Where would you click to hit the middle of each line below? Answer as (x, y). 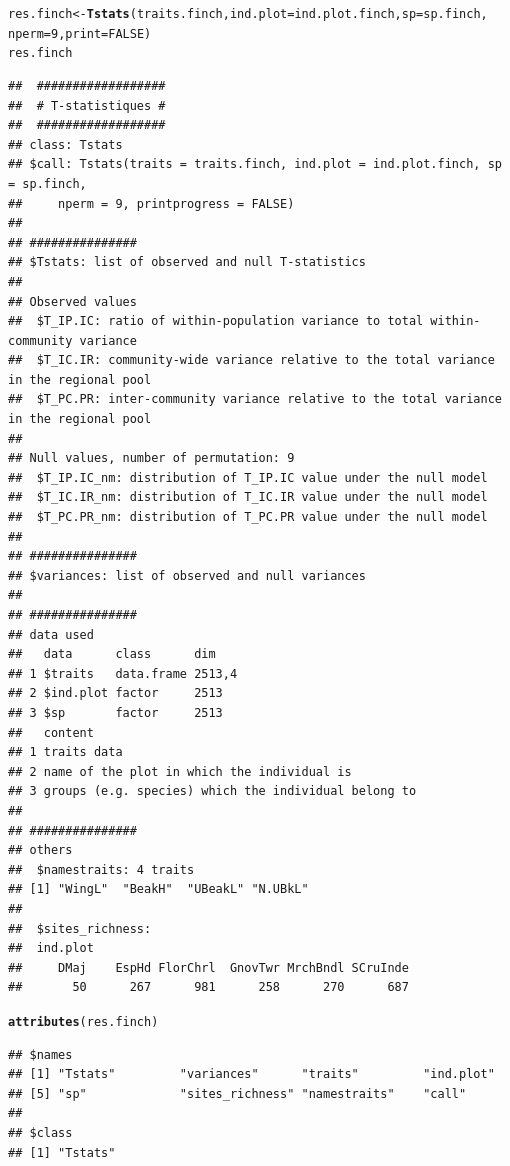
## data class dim (112, 654)
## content (51, 732)
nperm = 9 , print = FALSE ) (80, 33)
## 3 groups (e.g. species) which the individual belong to (212, 791)
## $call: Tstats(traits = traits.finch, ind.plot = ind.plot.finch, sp (255, 164)
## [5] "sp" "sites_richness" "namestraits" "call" (237, 1093)
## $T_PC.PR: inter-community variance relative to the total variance (255, 399)
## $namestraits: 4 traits (101, 869)
